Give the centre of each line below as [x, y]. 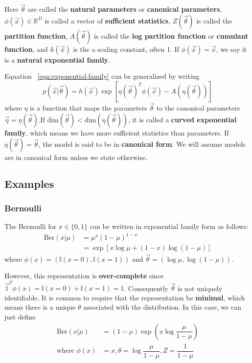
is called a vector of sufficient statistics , [108, 20]
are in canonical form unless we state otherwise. [76, 157]
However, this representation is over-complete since [84, 275]
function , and [26, 49]
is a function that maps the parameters [89, 108]
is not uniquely [200, 288]
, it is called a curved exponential [182, 119]
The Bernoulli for [31, 226]
